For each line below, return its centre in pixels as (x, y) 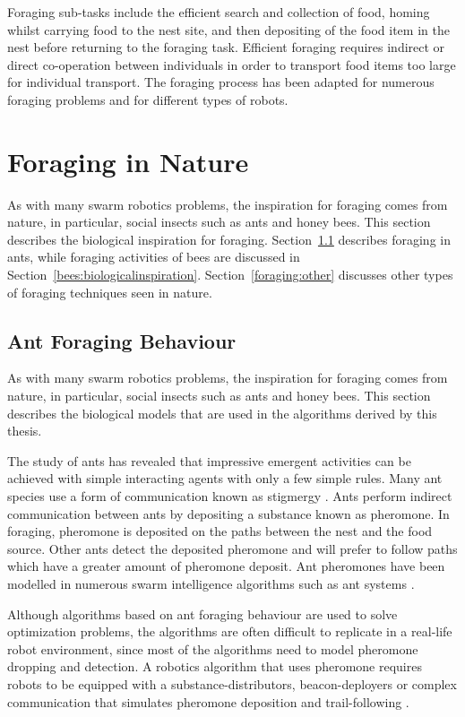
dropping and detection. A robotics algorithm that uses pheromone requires (215, 666)
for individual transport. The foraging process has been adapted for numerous (221, 82)
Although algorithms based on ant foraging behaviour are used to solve (202, 613)
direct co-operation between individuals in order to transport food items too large (232, 64)
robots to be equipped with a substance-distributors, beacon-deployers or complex (232, 683)
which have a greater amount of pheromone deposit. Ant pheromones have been (226, 566)
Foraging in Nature (128, 161)
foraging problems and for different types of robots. (148, 99)
